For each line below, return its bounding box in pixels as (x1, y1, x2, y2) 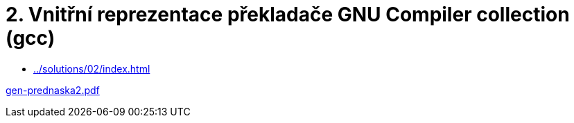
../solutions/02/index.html (33, 62, 150, 75)
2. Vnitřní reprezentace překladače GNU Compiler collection (6, 3, 570, 26)
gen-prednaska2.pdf (6, 84, 100, 96)
